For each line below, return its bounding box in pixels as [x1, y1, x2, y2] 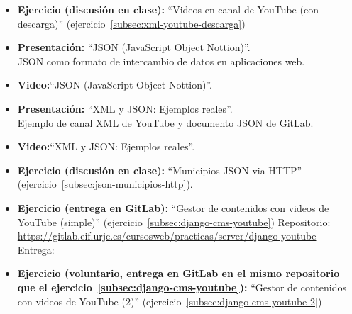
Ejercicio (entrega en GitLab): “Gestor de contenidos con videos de [17, 200, 329, 215]
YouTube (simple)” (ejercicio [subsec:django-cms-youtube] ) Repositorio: [17, 214, 331, 229]
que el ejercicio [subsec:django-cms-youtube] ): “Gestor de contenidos [17, 279, 347, 294]
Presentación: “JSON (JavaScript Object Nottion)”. [17, 40, 251, 55]
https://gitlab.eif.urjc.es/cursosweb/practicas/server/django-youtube [17, 228, 317, 243]
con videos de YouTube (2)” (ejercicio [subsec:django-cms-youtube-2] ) [17, 293, 322, 308]
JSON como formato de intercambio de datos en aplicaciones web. [17, 53, 305, 68]
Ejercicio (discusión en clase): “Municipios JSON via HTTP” [17, 162, 302, 177]
